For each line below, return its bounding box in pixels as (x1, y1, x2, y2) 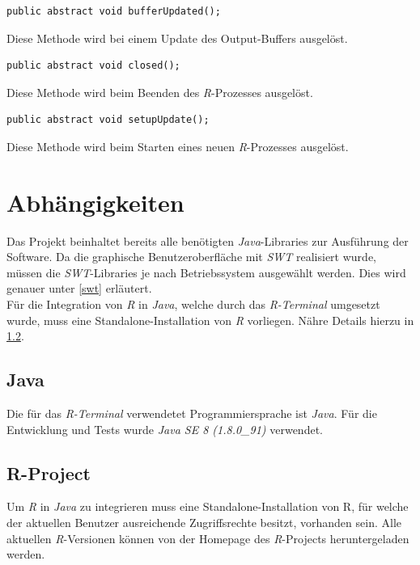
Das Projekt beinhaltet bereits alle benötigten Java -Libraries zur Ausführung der (6, 232, 409, 249)
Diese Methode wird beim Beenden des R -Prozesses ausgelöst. (6, 83, 313, 100)
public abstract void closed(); (6, 60, 180, 72)
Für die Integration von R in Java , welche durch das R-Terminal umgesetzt (6, 296, 380, 313)
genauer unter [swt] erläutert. (6, 280, 152, 297)
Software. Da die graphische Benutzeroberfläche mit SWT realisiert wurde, (6, 248, 376, 265)
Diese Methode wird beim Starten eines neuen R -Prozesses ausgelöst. (6, 137, 349, 154)
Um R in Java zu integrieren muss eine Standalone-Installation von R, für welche (6, 498, 409, 515)
